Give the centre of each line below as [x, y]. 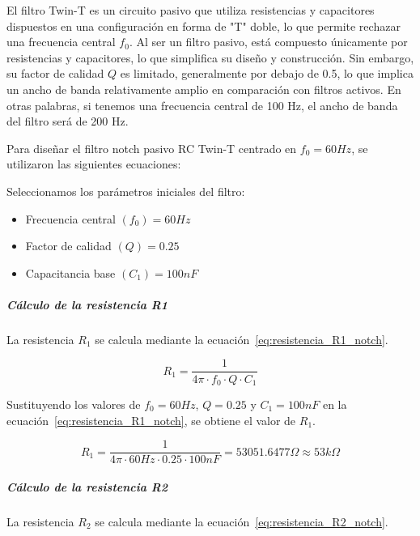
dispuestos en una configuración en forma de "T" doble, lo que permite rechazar [204, 26]
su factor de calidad [55, 73]
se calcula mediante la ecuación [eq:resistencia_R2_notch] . [242, 521]
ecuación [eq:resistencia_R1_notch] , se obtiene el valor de [151, 420]
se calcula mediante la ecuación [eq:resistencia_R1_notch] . [242, 339]
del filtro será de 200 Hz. [68, 121]
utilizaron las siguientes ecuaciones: [94, 164]
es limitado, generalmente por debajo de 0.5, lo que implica [267, 73]
